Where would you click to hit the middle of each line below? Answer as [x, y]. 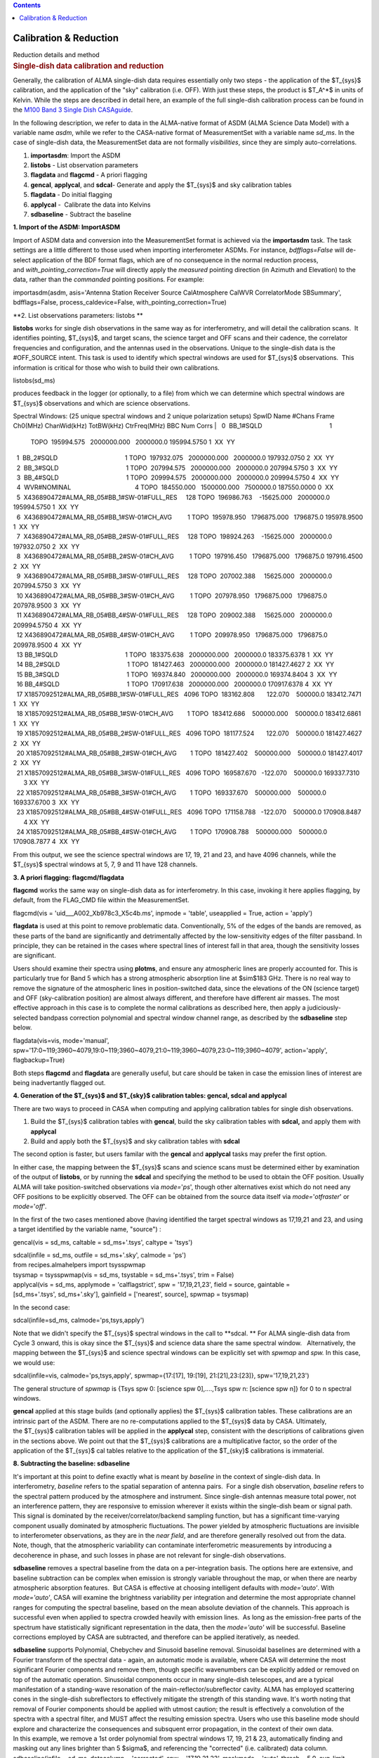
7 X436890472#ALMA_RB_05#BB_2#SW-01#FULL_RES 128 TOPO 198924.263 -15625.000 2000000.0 [174, 537]
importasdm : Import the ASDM [75, 155]
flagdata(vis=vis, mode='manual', [61, 1040]
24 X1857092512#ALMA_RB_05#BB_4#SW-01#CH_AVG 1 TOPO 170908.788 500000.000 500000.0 [172, 832]
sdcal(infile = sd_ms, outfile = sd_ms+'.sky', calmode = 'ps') [100, 1255]
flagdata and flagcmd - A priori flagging [89, 175]
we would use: [34, 1362]
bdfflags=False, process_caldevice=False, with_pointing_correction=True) [120, 302]
